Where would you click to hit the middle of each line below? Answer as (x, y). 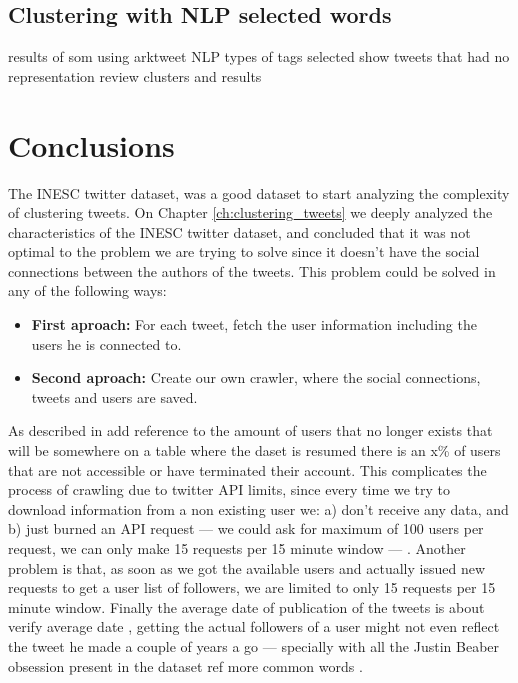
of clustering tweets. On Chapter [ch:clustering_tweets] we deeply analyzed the (250, 212)
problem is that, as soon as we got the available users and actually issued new (247, 567)
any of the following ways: (87, 290)
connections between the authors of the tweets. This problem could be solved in (252, 270)
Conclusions (91, 144)
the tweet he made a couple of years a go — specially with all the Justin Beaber (254, 645)
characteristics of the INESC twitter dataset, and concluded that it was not (239, 231)
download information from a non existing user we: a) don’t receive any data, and (258, 508)
